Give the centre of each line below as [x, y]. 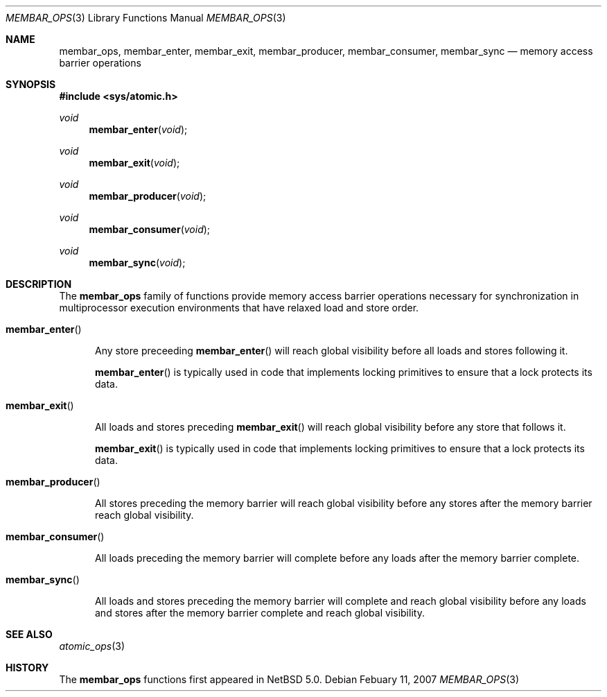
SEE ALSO [29, 634]
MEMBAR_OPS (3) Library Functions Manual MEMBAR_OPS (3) [146, 18]
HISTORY [27, 668]
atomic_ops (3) [92, 646]
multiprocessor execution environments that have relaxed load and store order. [239, 308]
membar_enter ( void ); [138, 129]
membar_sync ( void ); [137, 263]
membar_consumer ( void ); [150, 229]
